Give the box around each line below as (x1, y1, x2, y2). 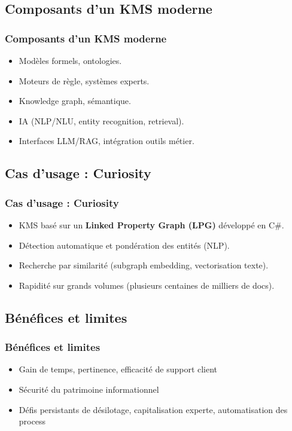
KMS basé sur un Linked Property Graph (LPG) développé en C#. (19, 218, 284, 231)
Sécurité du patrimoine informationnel (19, 383, 159, 395)
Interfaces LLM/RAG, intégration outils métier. (19, 135, 194, 147)
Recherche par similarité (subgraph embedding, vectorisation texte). (19, 259, 269, 271)
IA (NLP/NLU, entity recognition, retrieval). (19, 114, 184, 127)
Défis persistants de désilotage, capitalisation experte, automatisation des (19, 403, 288, 415)
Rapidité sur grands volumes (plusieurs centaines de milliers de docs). (19, 279, 275, 291)
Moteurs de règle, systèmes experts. (19, 74, 150, 87)
